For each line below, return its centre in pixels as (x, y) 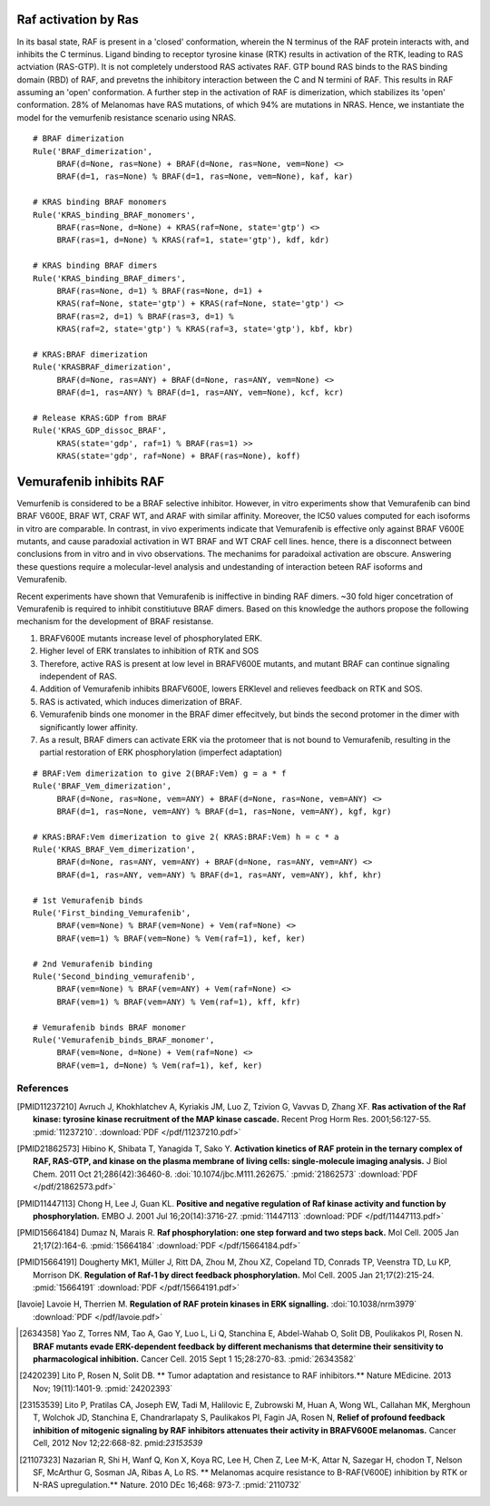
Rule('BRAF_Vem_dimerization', (103, 786)
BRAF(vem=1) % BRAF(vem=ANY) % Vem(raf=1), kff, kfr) (179, 1002)
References (43, 1089)
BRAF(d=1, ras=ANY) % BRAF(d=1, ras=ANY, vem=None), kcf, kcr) (200, 393)
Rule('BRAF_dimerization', (93, 151)
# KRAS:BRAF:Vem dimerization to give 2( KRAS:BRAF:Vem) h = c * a (186, 836)
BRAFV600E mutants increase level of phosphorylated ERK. (151, 638)
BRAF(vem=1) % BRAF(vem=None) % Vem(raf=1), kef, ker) (181, 938)
